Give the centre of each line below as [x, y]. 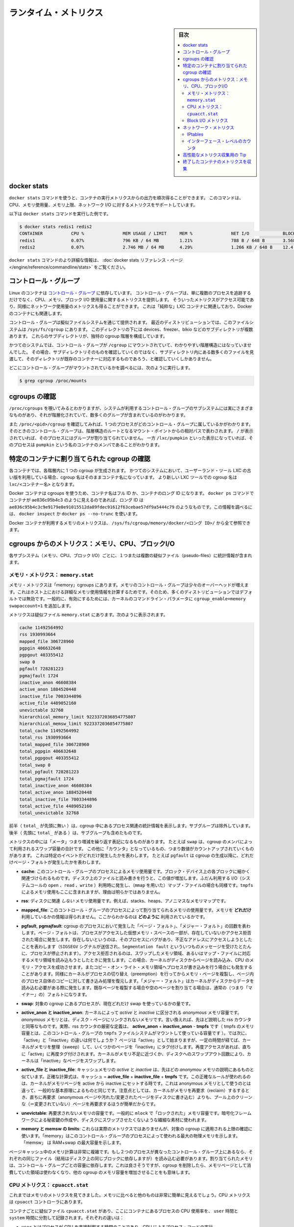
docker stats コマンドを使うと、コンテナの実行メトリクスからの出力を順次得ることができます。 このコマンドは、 [126, 198]
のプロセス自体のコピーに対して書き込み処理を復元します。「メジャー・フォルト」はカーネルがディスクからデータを [138, 981]
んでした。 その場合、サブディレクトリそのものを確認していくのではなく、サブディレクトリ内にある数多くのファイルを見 [132, 352]
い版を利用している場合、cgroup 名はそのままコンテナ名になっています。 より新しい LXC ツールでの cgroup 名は [123, 477]
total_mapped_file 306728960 [54, 744]
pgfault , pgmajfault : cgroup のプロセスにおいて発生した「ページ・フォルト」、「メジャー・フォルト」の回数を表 [134, 926]
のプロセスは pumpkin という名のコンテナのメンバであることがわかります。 [86, 445]
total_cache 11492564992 [49, 731]
